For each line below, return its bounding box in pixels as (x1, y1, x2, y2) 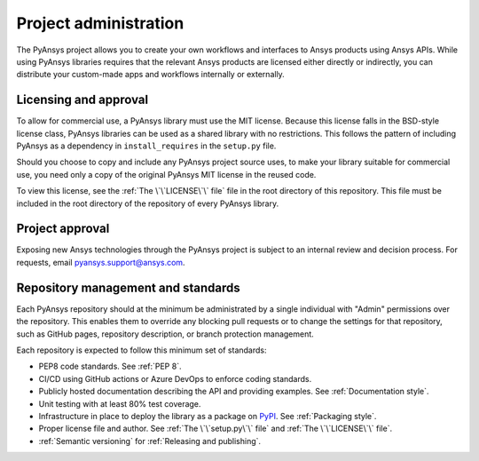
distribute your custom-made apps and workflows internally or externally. (16, 69, 286, 80)
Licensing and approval (16, 92, 149, 107)
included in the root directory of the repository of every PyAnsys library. (16, 198, 279, 209)
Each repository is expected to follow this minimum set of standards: (16, 345, 267, 355)
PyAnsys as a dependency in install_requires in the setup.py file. (16, 140, 277, 151)
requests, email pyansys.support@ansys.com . (16, 257, 185, 267)
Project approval (16, 221, 110, 236)
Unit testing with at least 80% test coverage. (38, 398, 201, 409)
